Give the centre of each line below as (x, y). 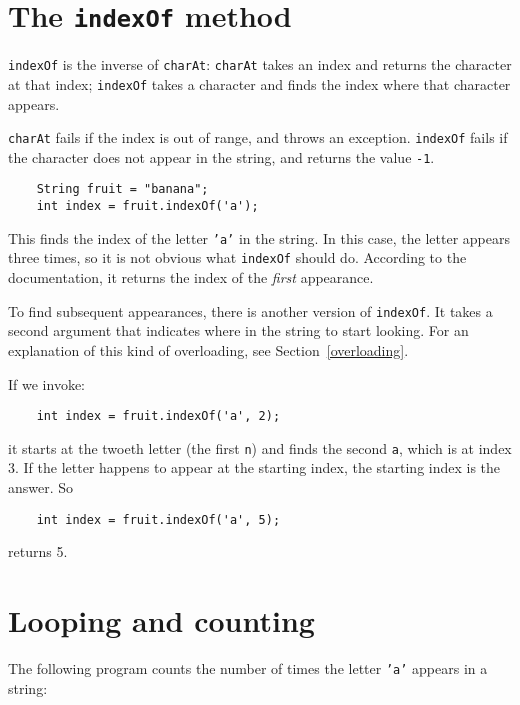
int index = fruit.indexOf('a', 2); (158, 416)
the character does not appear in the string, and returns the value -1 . (221, 156)
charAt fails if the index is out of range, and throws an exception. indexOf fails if (258, 137)
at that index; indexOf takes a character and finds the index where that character (259, 83)
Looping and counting (161, 620)
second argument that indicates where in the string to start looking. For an (238, 330)
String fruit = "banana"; (122, 189)
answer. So (41, 487)
